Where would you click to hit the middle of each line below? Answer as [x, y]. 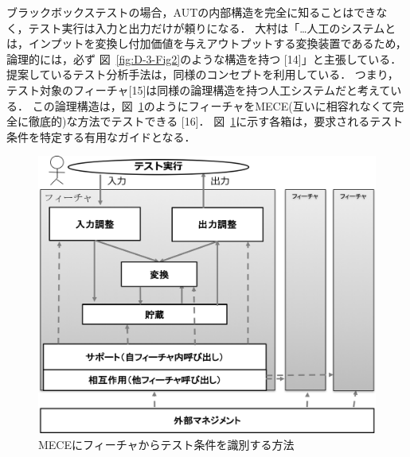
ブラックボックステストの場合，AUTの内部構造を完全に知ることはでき [191, 12]
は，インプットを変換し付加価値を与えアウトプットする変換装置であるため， [207, 43]
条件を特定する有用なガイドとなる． [101, 136]
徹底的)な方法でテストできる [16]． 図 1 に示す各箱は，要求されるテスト [216, 121]
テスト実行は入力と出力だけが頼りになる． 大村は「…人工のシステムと [212, 27]
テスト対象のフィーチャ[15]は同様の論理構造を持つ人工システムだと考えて [199, 89]
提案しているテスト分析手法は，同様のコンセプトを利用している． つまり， [203, 74]
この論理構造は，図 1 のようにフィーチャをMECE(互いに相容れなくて [213, 105]
